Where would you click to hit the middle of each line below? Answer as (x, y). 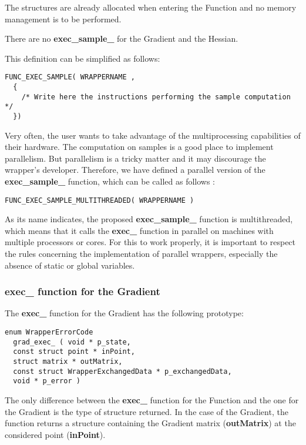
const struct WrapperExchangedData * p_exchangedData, (122, 371)
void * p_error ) (47, 381)
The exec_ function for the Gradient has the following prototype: (124, 313)
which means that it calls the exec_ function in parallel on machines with (139, 230)
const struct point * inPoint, (74, 352)
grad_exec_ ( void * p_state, (72, 342)
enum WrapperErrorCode (49, 332)
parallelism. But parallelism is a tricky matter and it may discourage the (135, 158)
